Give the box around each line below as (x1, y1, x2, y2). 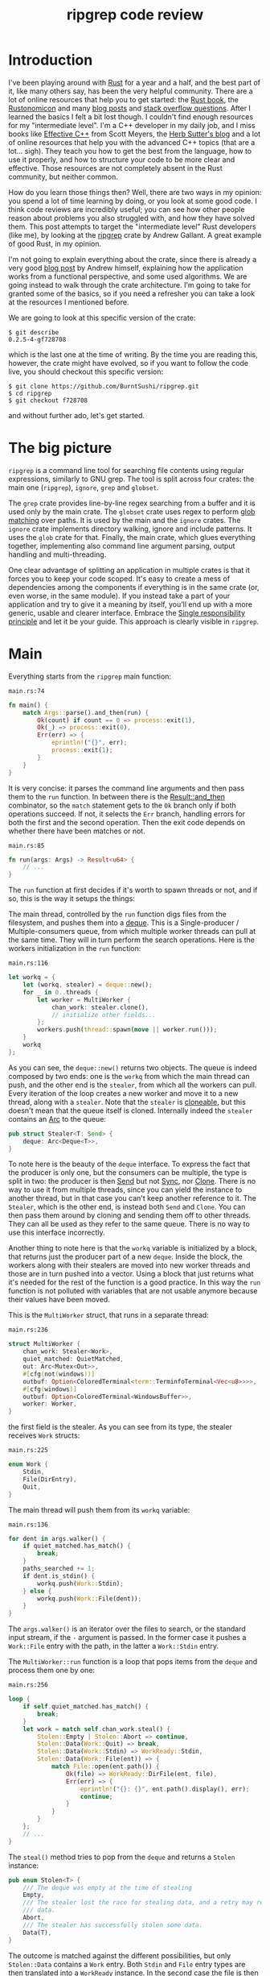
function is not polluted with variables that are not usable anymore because (8, 1286, 258, 1296)
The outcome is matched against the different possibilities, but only (8, 1950, 231, 1960)
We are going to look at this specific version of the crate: (8, 313, 196, 322)
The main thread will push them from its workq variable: (8, 1505, 190, 1514)
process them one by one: (8, 1666, 95, 1675)
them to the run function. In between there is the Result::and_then (8, 791, 226, 801)
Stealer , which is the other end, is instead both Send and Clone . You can (8, 1202, 246, 1212)
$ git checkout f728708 (8, 396, 88, 405)
